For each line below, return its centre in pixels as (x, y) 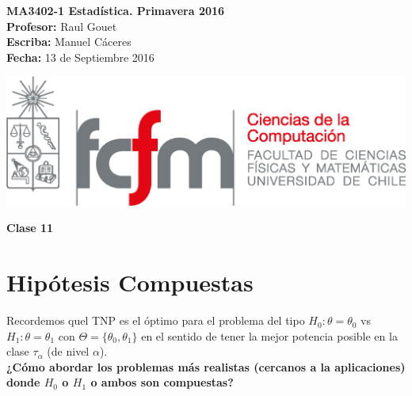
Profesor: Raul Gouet (62, 26)
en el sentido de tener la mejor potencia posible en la (269, 335)
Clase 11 (30, 228)
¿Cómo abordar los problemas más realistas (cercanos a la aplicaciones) (206, 366)
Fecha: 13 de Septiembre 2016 (80, 57)
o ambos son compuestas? (162, 382)
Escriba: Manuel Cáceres (69, 42)
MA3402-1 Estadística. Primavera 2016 (116, 10)
